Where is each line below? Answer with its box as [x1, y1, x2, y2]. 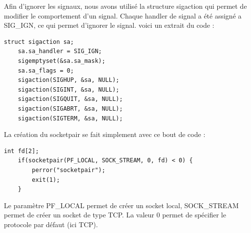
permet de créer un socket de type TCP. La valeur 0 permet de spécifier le [4, 210, 226, 220]
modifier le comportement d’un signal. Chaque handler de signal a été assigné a [4, 10, 242, 20]
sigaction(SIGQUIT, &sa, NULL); [18, 96, 123, 103]
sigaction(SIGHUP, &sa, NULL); [18, 77, 120, 84]
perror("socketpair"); [32, 166, 105, 174]
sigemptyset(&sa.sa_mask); [18, 57, 105, 64]
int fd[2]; [4, 147, 39, 155]
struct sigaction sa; [4, 38, 74, 45]
